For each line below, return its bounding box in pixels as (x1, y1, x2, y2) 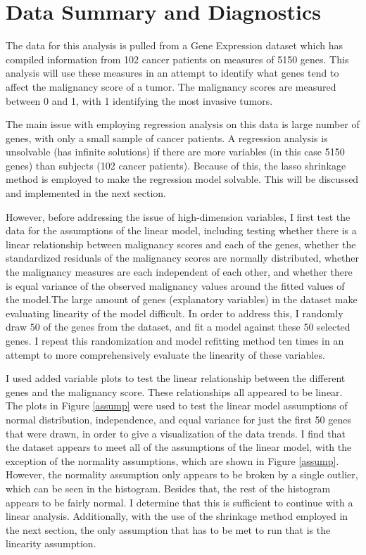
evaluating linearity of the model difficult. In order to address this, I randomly (6, 305, 343, 320)
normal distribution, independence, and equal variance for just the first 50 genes (6, 412, 351, 426)
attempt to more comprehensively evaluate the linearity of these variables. (6, 347, 325, 362)
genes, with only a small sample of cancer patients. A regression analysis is (6, 130, 328, 145)
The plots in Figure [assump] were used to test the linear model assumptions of (6, 398, 348, 413)
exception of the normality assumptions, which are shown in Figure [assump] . (6, 453, 339, 468)
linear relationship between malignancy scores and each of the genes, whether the (6, 236, 356, 251)
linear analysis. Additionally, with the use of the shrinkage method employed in (6, 509, 348, 523)
